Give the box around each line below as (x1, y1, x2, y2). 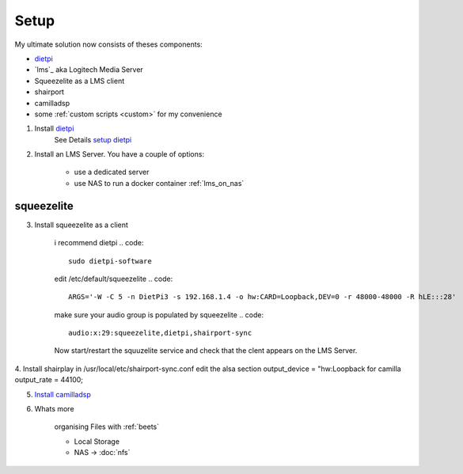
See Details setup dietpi (54, 135, 132, 144)
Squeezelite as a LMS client (34, 76, 125, 85)
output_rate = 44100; (14, 375, 83, 385)
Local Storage (74, 436, 120, 446)
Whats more (34, 404, 74, 414)
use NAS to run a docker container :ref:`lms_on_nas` (74, 178, 245, 188)
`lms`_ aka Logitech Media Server (34, 65, 144, 74)
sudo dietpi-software (68, 256, 152, 265)
